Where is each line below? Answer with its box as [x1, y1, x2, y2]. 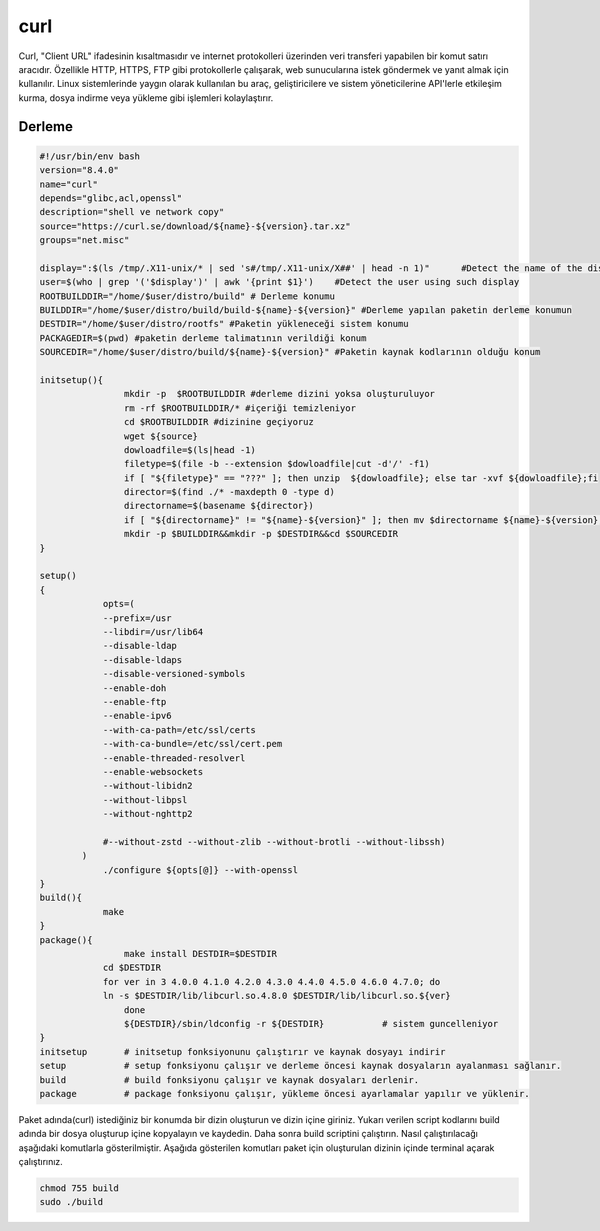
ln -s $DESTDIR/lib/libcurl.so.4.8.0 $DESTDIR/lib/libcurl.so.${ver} [102, 990, 452, 1002]
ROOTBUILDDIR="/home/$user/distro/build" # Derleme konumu [39, 290, 335, 302]
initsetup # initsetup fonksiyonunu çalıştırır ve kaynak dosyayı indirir [39, 1046, 446, 1057]
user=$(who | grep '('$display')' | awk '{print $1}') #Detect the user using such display [39, 276, 520, 288]
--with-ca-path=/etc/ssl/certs [102, 724, 257, 735]
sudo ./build [39, 1196, 104, 1208]
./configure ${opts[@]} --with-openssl [102, 864, 299, 875]
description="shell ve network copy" [39, 206, 225, 218]
